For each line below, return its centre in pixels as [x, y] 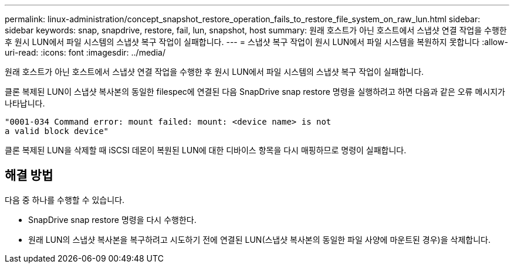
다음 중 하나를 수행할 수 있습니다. [65, 200]
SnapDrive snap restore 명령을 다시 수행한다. [112, 219]
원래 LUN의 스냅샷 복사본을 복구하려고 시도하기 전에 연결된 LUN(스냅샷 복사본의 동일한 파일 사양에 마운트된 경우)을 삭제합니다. [259, 239]
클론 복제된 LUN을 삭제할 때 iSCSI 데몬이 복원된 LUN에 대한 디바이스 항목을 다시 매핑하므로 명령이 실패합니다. [206, 150]
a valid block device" [57, 131]
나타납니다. [25, 103]
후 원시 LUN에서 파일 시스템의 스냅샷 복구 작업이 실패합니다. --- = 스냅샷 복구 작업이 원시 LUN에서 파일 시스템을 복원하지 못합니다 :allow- [256, 42]
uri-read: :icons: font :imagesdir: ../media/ [85, 52]
